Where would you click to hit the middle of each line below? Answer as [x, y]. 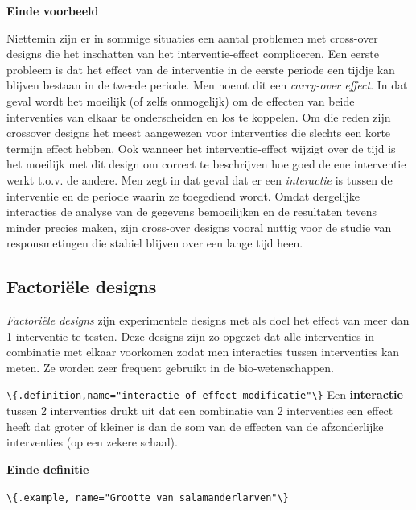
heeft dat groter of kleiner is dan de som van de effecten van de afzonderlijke [195, 426]
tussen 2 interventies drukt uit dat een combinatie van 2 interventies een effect [200, 410]
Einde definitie [48, 469]
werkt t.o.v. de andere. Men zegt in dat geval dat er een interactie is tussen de [200, 179]
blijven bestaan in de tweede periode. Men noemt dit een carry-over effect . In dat [207, 85]
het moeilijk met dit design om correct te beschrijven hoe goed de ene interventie [206, 164]
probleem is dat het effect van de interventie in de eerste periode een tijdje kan [201, 69]
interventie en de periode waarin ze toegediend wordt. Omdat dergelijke [183, 195]
